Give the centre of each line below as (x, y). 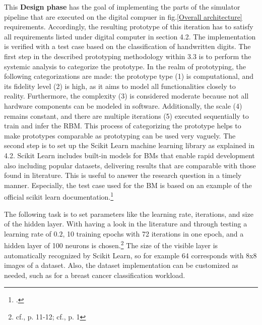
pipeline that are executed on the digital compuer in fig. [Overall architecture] (123, 16)
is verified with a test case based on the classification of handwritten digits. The (127, 46)
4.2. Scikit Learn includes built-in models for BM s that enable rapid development (129, 155)
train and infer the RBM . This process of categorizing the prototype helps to (123, 126)
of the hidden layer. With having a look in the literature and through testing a (126, 224)
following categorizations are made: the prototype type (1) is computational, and (129, 76)
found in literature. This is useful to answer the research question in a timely (123, 175)
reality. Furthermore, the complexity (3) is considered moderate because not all (126, 96)
